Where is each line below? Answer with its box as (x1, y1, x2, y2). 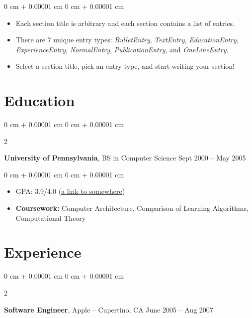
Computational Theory (15, 212, 86, 223)
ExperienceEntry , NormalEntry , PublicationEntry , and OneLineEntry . (15, 44, 229, 54)
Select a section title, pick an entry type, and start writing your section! (15, 61, 235, 71)
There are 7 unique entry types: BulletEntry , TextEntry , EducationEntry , (15, 34, 239, 45)
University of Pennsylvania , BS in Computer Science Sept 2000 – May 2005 (4, 153, 246, 163)
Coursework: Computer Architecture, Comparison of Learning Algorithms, (15, 203, 249, 213)
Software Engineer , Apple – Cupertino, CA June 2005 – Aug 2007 (4, 304, 213, 315)
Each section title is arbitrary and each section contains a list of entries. (15, 17, 235, 28)
